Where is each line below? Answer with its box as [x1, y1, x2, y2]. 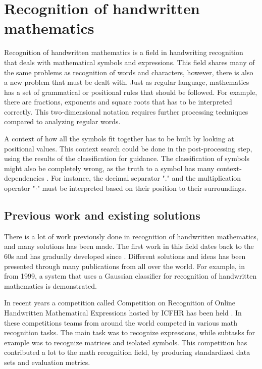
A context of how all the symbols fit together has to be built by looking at [4, 133, 234, 144]
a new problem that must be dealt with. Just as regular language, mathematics [4, 77, 249, 87]
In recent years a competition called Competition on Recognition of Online [4, 297, 236, 308]
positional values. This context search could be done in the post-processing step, [4, 143, 252, 153]
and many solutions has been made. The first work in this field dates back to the [4, 241, 254, 251]
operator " [4, 183, 35, 193]
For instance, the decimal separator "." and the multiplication [51, 173, 241, 183]
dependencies [4, 173, 44, 183]
